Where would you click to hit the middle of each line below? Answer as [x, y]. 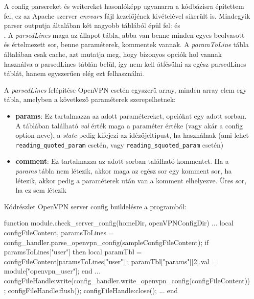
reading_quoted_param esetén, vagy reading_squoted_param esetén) [119, 144]
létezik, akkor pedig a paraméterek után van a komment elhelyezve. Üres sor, [131, 180]
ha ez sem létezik [41, 190]
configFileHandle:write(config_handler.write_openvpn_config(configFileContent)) [127, 280]
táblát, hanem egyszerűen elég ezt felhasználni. [74, 73]
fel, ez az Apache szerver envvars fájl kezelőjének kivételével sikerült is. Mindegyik [127, 15]
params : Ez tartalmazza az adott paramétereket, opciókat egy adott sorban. [131, 115]
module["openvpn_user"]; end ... [52, 271]
